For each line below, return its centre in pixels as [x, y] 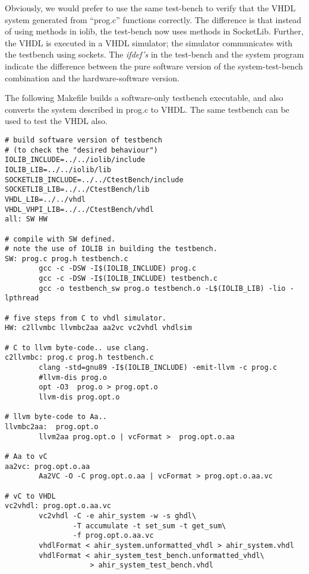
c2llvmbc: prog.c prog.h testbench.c [79, 358]
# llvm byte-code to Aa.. [56, 417]
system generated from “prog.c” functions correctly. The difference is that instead [153, 19]
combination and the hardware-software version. [92, 77]
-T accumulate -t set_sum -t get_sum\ [149, 526]
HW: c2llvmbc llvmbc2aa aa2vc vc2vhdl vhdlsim [98, 328]
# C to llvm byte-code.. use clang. [77, 348]
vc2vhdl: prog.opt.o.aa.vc [58, 506]
